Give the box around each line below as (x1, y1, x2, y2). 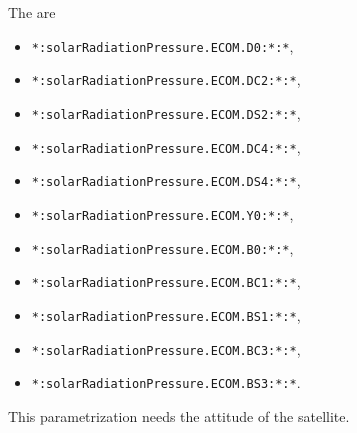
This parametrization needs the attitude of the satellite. (8, 405, 350, 426)
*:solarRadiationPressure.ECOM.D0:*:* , (31, 35, 294, 56)
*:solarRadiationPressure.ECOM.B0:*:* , (31, 237, 294, 258)
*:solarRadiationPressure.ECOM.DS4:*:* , (31, 170, 301, 191)
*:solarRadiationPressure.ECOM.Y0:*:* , (31, 203, 294, 224)
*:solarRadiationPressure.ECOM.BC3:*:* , (31, 338, 301, 359)
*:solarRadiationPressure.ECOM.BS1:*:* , (31, 304, 301, 325)
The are (8, 2, 56, 22)
